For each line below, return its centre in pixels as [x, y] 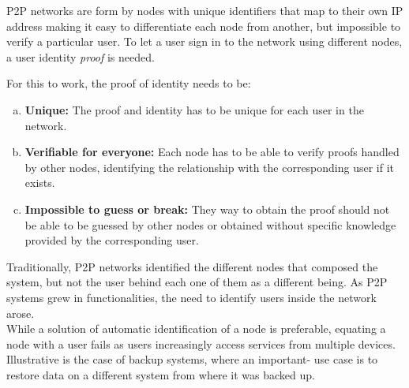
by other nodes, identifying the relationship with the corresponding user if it [210, 167]
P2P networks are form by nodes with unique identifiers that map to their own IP [205, 10]
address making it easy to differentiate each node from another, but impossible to [204, 26]
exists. [40, 183]
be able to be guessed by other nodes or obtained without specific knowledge [210, 224]
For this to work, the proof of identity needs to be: [129, 83]
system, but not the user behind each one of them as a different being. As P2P [197, 282]
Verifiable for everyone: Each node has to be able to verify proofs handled [212, 152]
